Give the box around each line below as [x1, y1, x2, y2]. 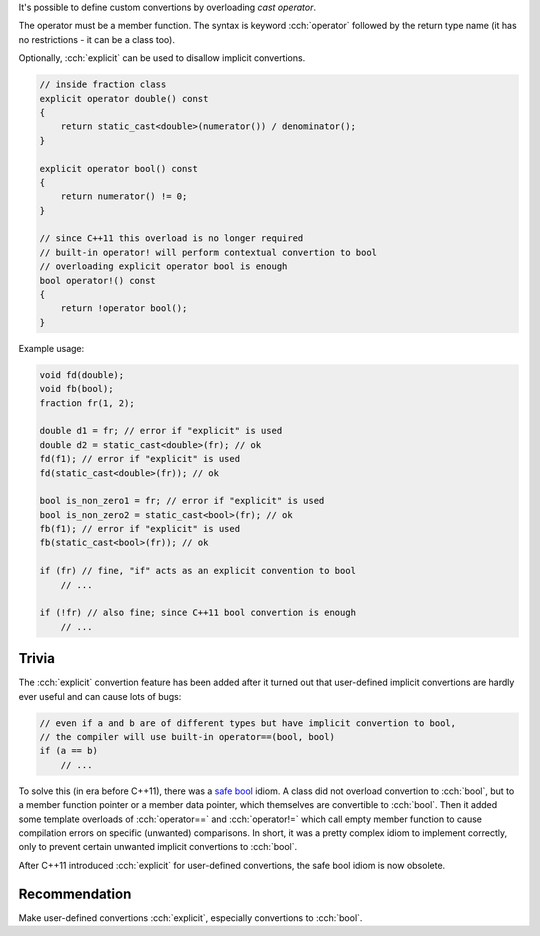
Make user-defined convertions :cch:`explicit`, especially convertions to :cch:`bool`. [18, 911, 363, 924]
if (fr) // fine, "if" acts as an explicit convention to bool [39, 565, 357, 577]
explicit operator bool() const [39, 163, 199, 174]
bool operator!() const [39, 275, 157, 286]
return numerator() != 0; [60, 191, 188, 202]
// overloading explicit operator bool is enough [39, 261, 288, 272]
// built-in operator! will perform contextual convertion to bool [39, 246, 378, 258]
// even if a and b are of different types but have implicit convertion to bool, [39, 717, 457, 729]
